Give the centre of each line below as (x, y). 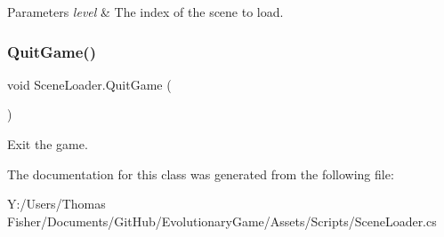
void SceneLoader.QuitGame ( (89, 84)
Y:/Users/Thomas (57, 204)
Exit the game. (48, 144)
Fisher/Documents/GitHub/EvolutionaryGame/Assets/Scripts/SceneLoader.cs (222, 221)
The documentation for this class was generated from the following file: (201, 174)
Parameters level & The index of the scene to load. (145, 12)
